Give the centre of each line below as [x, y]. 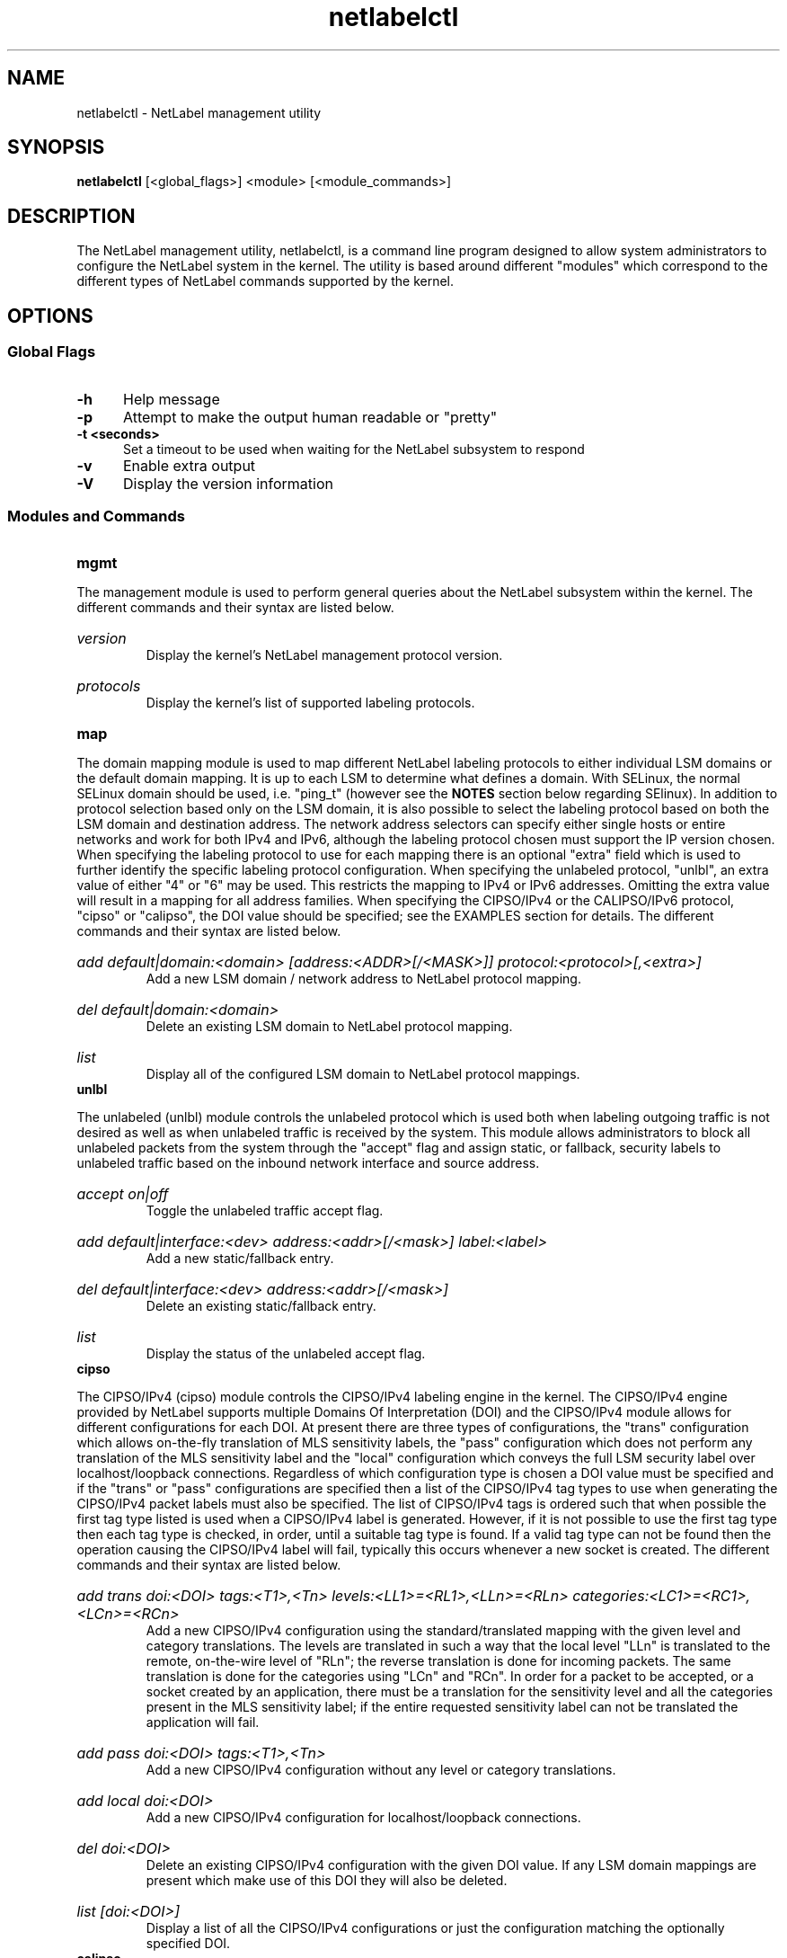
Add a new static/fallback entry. [240, 1259]
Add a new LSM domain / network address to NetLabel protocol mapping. [363, 979]
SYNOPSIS [56, 147]
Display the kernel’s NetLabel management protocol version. [324, 655]
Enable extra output [189, 465]
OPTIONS [50, 316]
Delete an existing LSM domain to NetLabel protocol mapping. [329, 1027]
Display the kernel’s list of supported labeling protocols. [310, 703]
